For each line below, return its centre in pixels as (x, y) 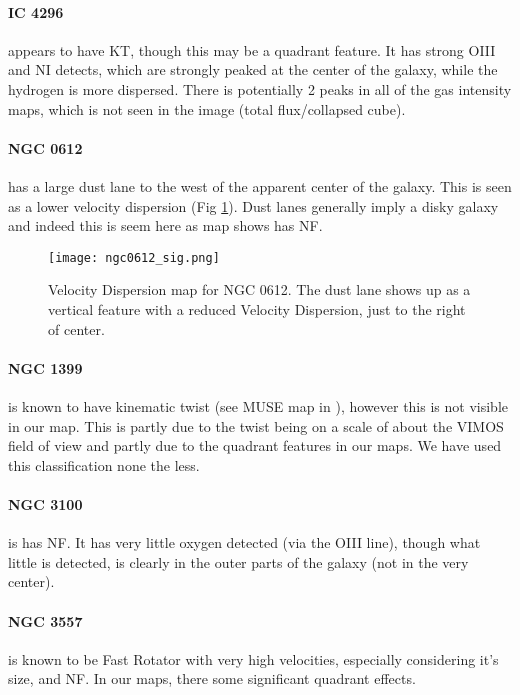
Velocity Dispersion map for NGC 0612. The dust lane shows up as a (259, 289)
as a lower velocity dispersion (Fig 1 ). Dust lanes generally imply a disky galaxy (253, 205)
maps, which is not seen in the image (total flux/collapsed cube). (207, 108)
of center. (76, 328)
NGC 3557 (45, 620)
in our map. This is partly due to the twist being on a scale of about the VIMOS (256, 425)
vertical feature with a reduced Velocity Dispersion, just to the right (257, 309)
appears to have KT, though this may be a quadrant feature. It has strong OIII (252, 49)
